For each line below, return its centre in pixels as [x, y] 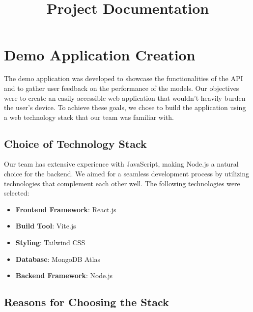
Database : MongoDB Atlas [58, 259]
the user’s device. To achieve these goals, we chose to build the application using [125, 107]
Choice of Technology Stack [75, 143]
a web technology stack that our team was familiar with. [89, 117]
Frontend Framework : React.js [66, 209]
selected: [17, 193]
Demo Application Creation [100, 55]
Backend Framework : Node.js [64, 275]
